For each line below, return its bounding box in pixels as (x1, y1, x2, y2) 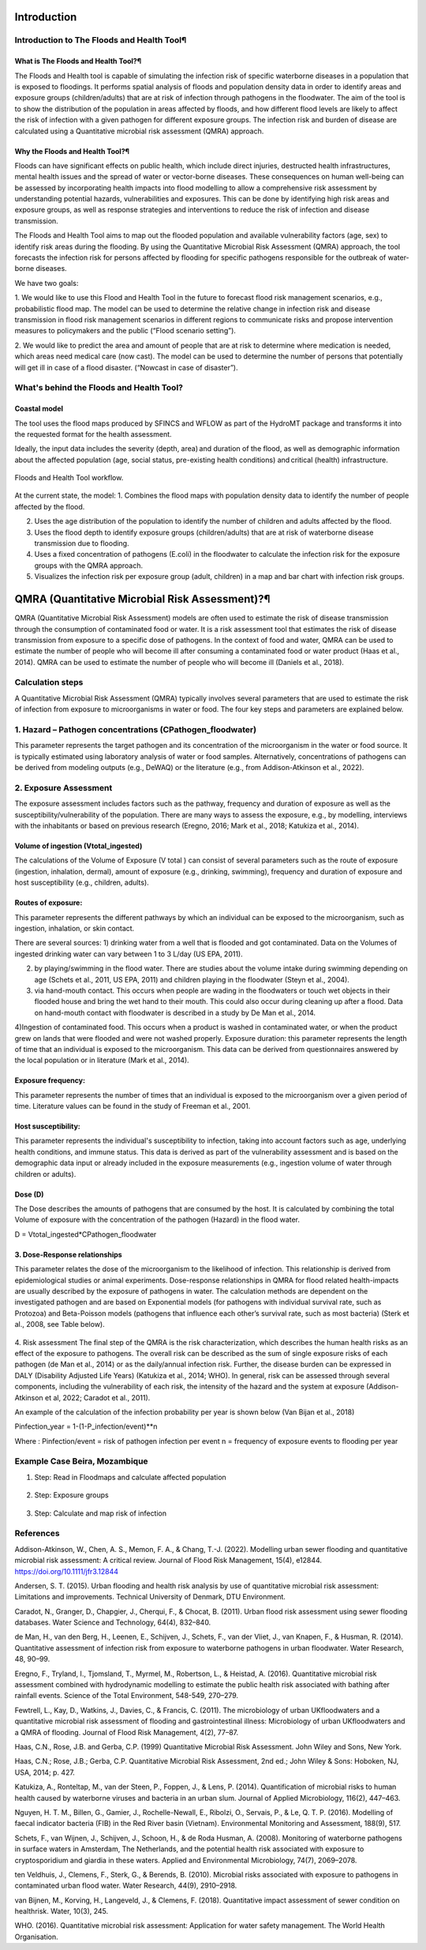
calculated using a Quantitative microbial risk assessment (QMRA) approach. (14, 126, 264, 136)
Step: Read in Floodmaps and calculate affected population (34, 1472, 226, 1482)
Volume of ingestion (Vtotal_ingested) (14, 841, 143, 851)
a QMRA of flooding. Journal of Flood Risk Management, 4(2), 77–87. (14, 1727, 239, 1737)
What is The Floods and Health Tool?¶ (14, 56, 142, 66)
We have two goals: (14, 278, 79, 287)
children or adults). (14, 1169, 77, 1178)
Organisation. (14, 1932, 58, 1941)
